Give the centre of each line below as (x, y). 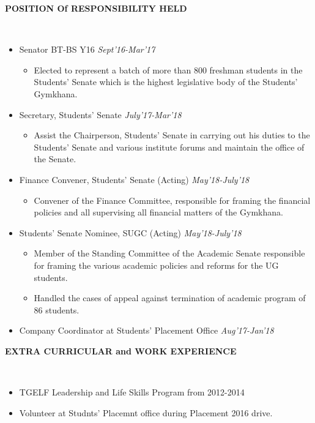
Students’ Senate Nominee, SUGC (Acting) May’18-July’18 (130, 232)
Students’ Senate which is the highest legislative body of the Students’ (166, 82)
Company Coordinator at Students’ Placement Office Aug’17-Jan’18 (146, 330)
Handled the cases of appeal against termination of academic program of (170, 298)
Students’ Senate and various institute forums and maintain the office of (169, 147)
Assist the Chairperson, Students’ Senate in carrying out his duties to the (172, 135)
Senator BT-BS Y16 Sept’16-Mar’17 (87, 49)
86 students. (57, 309)
